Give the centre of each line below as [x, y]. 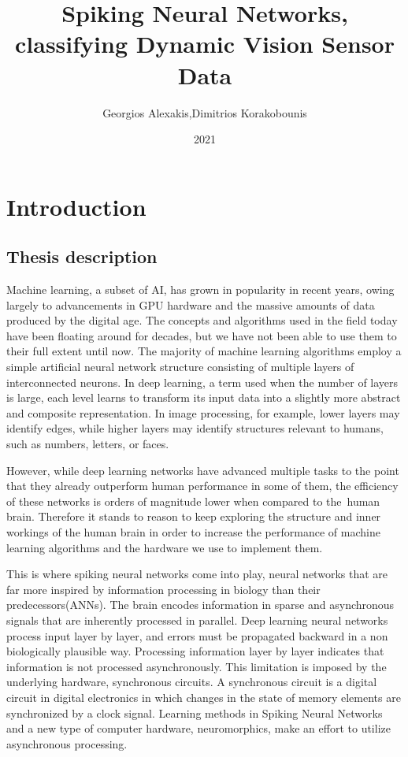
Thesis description [82, 256]
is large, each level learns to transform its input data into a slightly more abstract [204, 397]
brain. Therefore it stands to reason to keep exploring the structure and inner [194, 516]
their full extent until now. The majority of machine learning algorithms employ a [204, 351]
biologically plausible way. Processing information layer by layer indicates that [195, 651]
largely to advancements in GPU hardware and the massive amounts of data [191, 304]
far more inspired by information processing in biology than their [163, 589]
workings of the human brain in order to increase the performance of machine [193, 531]
